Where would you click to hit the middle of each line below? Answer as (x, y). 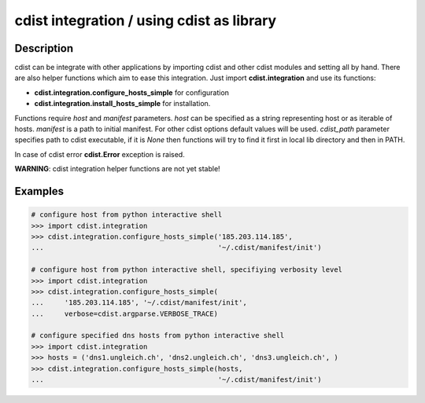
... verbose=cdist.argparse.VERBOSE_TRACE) (124, 313)
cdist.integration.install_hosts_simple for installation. (122, 104)
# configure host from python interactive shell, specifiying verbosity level (187, 270)
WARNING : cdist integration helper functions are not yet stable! (117, 169)
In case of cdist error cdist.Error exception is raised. (100, 154)
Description (44, 48)
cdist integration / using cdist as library (146, 20)
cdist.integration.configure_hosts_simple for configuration (132, 92)
